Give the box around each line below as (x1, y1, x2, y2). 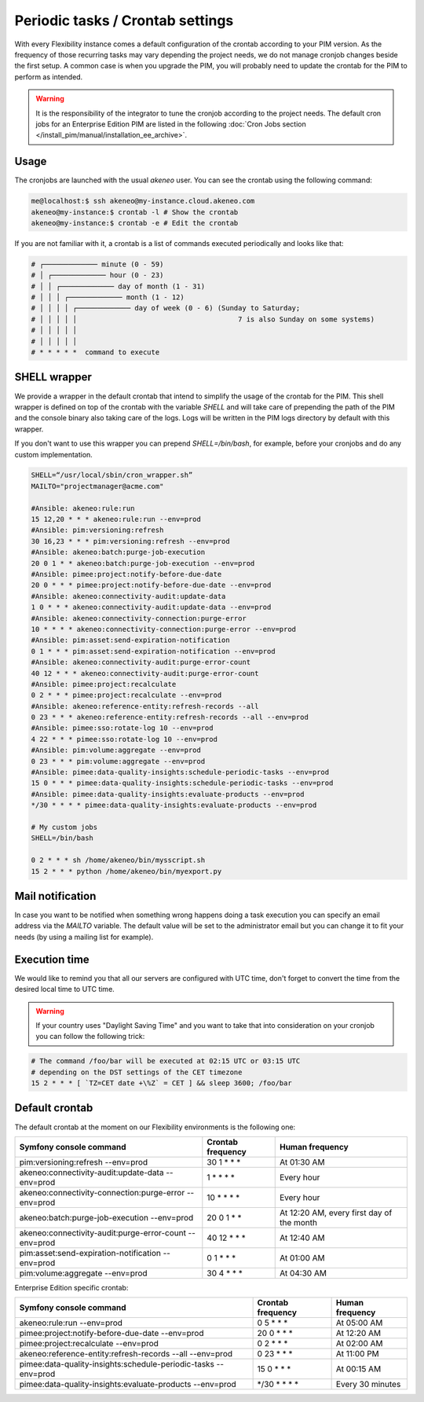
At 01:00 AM (279, 1252, 325, 1263)
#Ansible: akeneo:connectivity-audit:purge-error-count (31, 658, 251, 667)
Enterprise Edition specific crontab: (14, 1283, 129, 1292)
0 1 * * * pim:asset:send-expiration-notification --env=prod (31, 647, 276, 655)
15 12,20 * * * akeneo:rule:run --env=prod (31, 515, 202, 524)
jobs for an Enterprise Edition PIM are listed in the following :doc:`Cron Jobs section (35, 119, 306, 129)
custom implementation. (14, 450, 93, 459)
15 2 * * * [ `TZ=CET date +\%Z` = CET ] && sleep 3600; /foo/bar (31, 1079, 292, 1088)
